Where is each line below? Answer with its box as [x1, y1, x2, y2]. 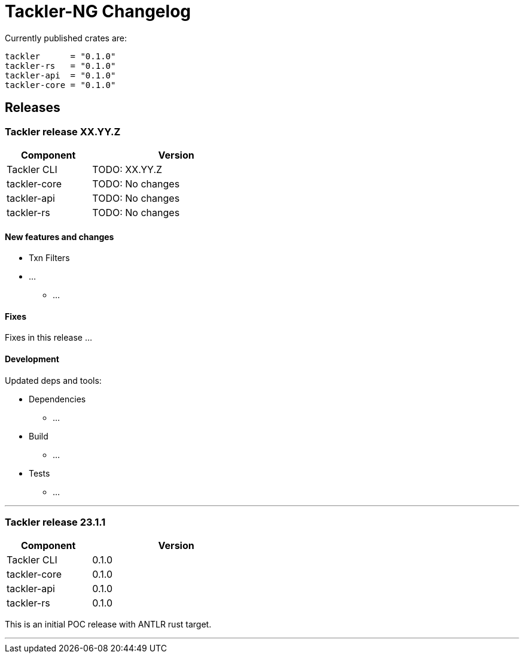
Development [5, 354, 59, 365]
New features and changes [5, 231, 114, 242]
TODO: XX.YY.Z [92, 163, 163, 175]
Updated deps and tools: [5, 375, 102, 386]
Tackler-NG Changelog [5, 1, 191, 22]
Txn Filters [29, 253, 70, 263]
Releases [5, 100, 60, 116]
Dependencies [29, 393, 86, 404]
